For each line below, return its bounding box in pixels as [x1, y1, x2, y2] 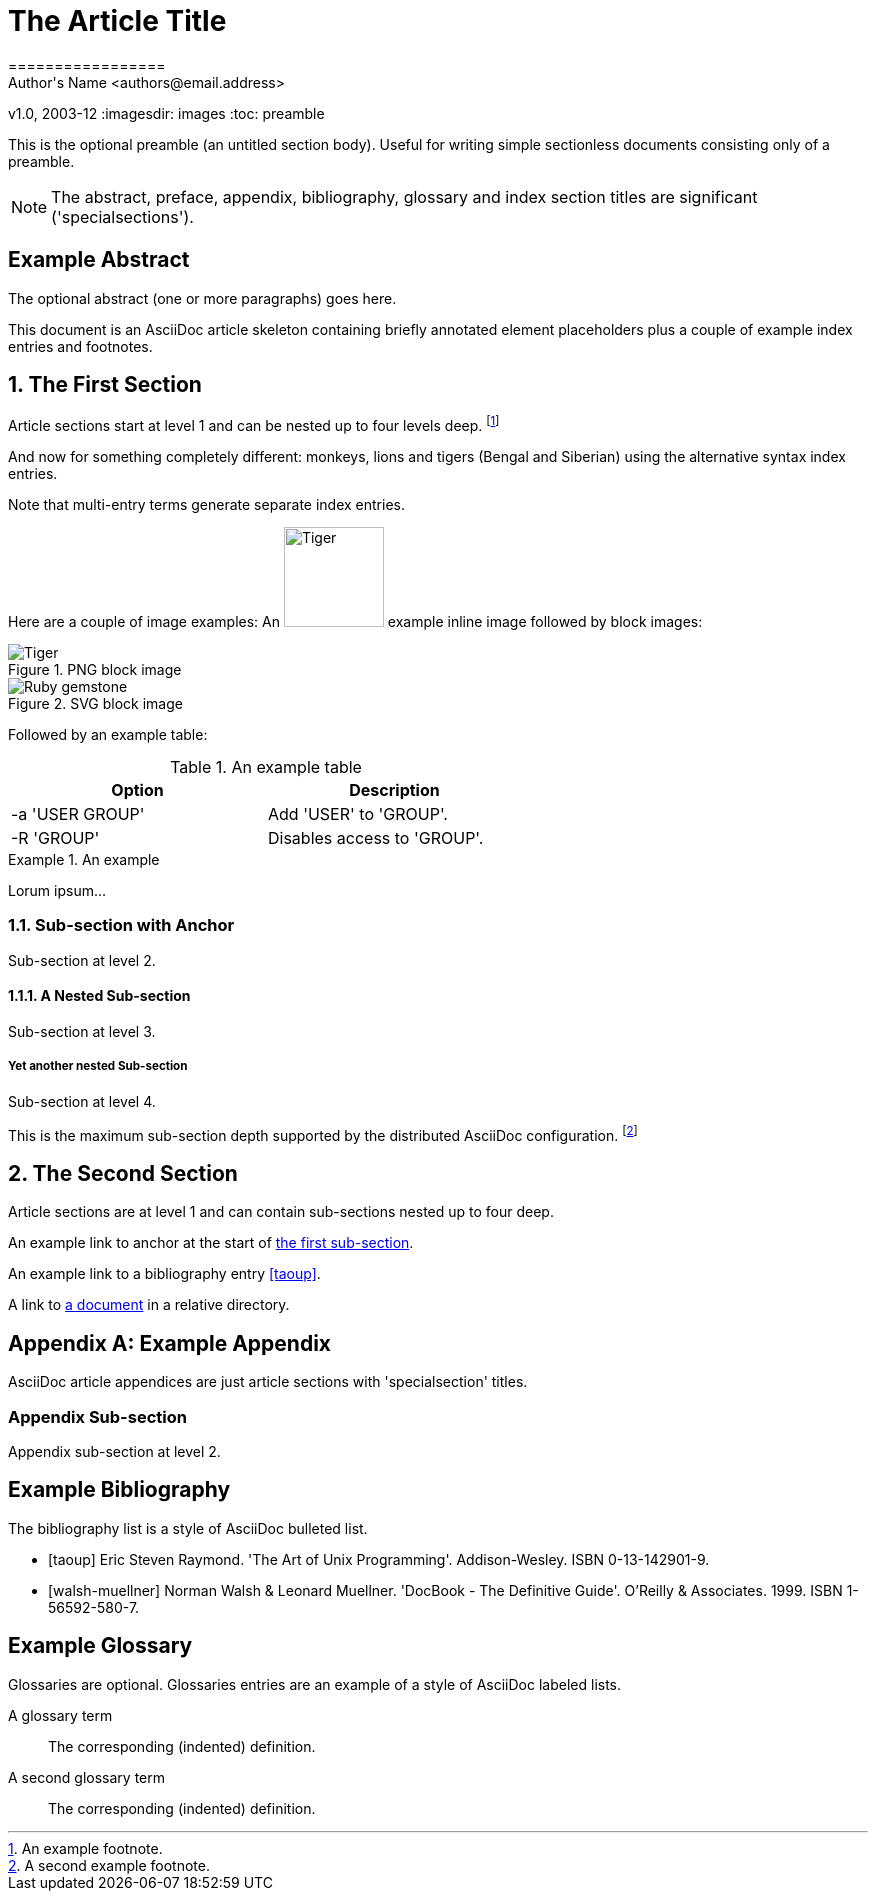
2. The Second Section [8, 1160, 238, 1186]
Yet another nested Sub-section [8, 1059, 188, 1074]
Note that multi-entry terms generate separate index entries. [8, 496, 405, 514]
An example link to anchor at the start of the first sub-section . [8, 1234, 414, 1252]
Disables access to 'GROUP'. [268, 828, 484, 849]
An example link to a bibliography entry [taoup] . [8, 1265, 321, 1283]
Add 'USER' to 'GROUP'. [268, 804, 448, 825]
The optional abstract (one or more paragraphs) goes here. [8, 289, 397, 307]
